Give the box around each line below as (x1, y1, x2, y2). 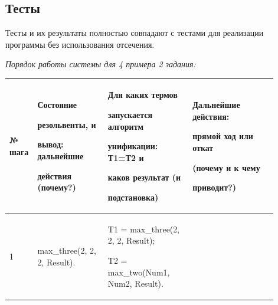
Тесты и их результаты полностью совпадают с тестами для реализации (5, 27, 264, 39)
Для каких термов (107, 88, 178, 101)
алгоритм (107, 120, 144, 132)
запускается (107, 109, 153, 121)
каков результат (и (107, 171, 181, 183)
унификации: (107, 140, 158, 152)
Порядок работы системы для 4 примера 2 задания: (5, 58, 196, 70)
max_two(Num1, (107, 265, 170, 278)
